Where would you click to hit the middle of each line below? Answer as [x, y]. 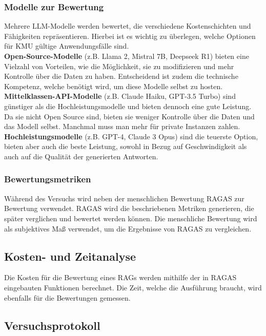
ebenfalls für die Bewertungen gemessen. [67, 297]
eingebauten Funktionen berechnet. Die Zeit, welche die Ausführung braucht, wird [133, 287]
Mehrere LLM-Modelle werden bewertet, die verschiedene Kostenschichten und [128, 26]
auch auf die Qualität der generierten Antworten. [81, 156]
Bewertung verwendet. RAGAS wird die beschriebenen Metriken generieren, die [129, 208]
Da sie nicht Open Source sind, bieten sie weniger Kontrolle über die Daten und [129, 116]
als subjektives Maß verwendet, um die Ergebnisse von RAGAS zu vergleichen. [128, 228]
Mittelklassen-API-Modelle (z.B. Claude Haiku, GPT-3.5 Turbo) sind [120, 96]
